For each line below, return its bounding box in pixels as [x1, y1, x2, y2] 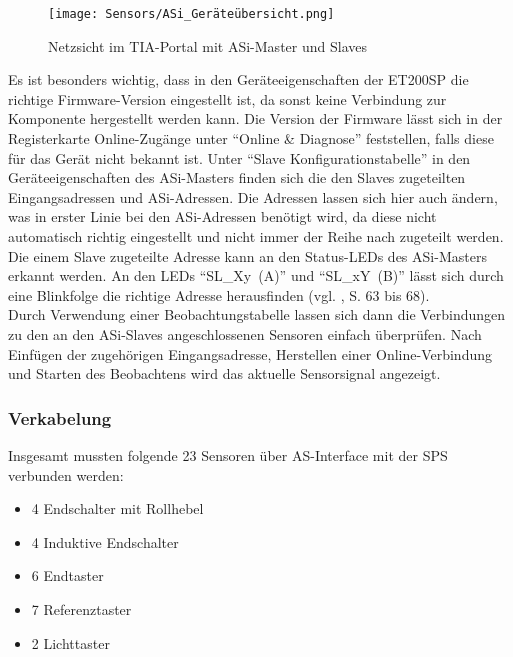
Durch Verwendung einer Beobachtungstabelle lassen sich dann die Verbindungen [8, 304, 506, 325]
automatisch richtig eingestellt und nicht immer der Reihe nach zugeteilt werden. [8, 226, 504, 246]
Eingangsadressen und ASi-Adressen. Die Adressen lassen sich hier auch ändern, [8, 186, 498, 207]
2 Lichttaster [31, 632, 110, 653]
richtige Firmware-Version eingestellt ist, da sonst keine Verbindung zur [8, 88, 447, 109]
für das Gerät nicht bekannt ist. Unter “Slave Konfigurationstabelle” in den [8, 147, 471, 168]
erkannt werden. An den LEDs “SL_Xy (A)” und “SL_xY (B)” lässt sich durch [8, 265, 504, 286]
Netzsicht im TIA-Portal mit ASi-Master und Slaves [48, 35, 367, 56]
